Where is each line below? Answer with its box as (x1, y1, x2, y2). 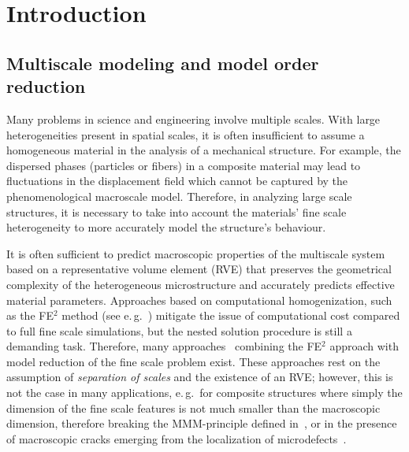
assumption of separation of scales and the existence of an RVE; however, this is (6, 369, 393, 385)
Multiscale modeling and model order (6, 50, 319, 75)
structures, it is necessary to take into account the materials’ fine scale (6, 203, 347, 220)
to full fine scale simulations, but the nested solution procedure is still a (6, 322, 352, 339)
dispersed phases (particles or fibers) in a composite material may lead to (6, 157, 361, 173)
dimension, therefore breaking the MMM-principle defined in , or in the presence (6, 415, 397, 432)
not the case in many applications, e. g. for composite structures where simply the (6, 384, 403, 401)
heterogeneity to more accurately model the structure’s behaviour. (6, 219, 326, 235)
